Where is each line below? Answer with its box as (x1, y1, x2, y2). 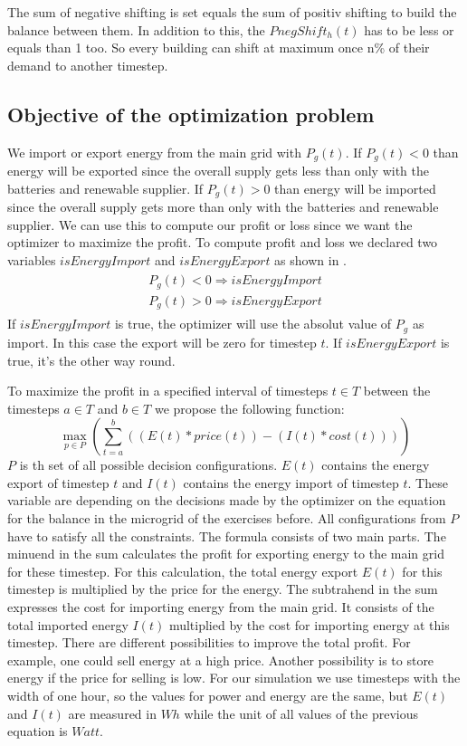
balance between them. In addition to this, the (7, 20, 265, 39)
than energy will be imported (274, 178, 436, 197)
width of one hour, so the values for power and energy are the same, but (7, 686, 408, 704)
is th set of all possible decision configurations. (19, 455, 278, 474)
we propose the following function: (154, 398, 345, 417)
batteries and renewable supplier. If (7, 178, 204, 197)
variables (7, 250, 56, 269)
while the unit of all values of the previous (184, 703, 419, 722)
